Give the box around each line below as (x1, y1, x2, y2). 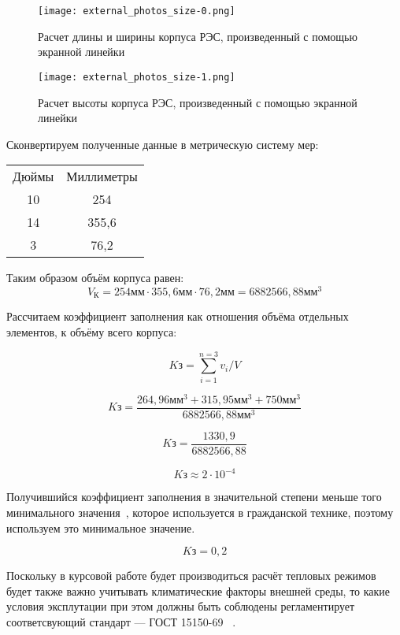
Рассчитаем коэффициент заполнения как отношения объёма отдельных (6, 308, 349, 325)
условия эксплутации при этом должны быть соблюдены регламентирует (6, 598, 355, 615)
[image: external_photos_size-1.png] (38, 71, 235, 83)
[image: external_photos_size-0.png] (38, 6, 235, 17)
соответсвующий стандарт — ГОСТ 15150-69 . (6, 613, 236, 629)
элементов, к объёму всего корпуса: (6, 324, 177, 340)
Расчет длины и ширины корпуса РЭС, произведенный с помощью (38, 28, 357, 44)
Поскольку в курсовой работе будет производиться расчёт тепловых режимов (6, 567, 376, 584)
